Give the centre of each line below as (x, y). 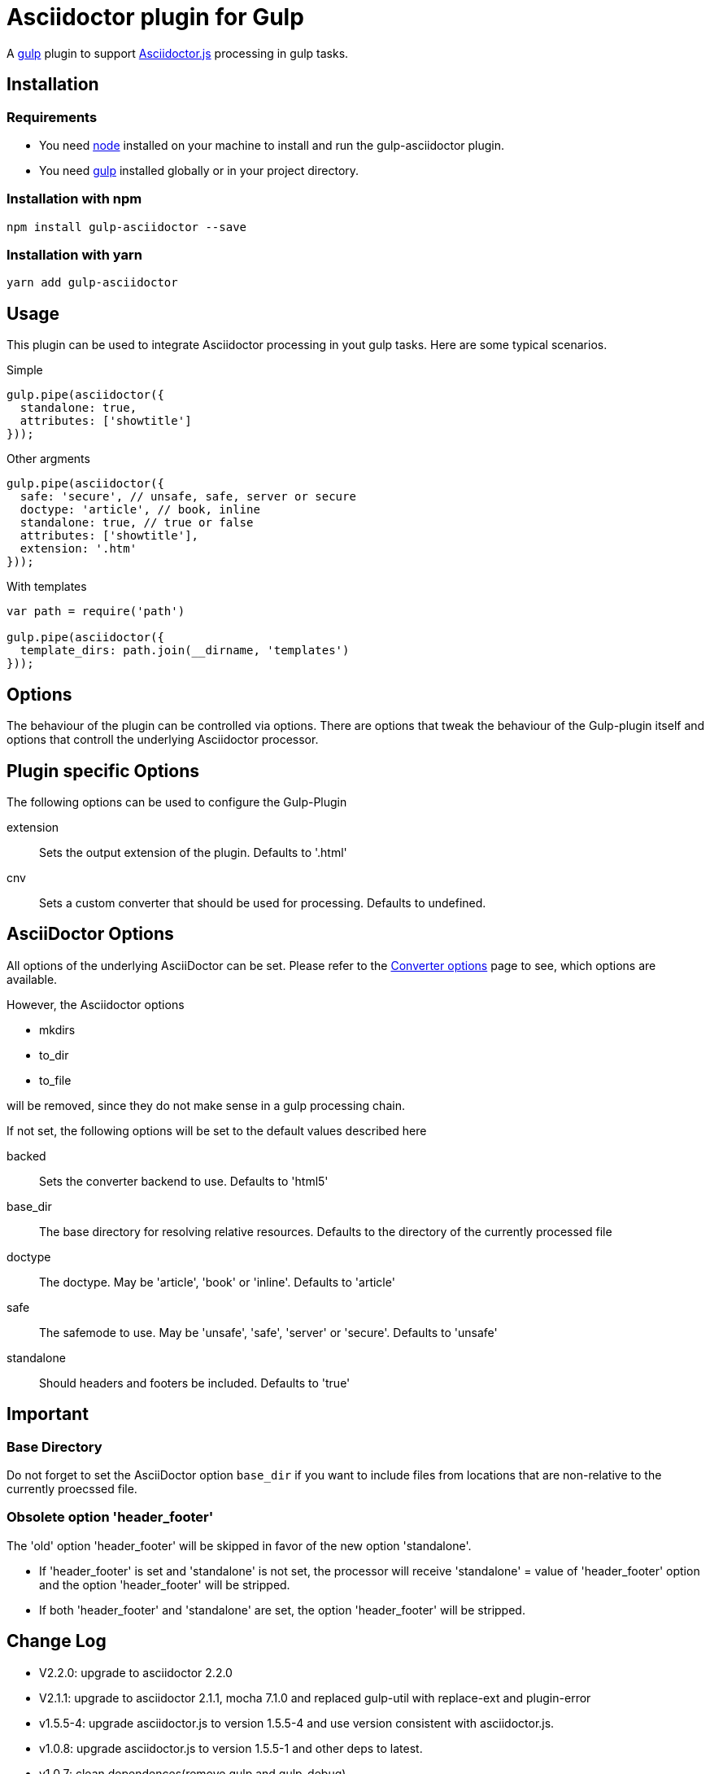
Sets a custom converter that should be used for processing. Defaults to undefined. (263, 903)
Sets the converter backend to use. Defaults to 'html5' (184, 1181)
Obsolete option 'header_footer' (110, 1517)
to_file (55, 1080)
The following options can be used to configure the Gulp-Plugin (177, 802)
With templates (47, 587)
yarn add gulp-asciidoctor (92, 283)
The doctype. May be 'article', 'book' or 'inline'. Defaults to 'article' (217, 1282)
